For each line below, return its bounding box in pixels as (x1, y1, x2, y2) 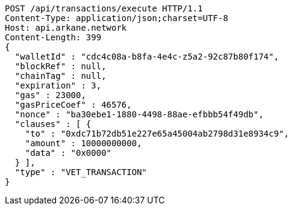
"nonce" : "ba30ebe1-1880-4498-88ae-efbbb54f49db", (14, 110, 264, 119)
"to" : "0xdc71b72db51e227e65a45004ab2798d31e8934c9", (25, 129, 290, 138)
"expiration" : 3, (14, 81, 102, 90)
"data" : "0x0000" (25, 148, 112, 158)
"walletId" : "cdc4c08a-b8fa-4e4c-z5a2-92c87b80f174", (14, 52, 279, 61)
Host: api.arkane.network (5, 23, 127, 32)
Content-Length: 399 (5, 32, 102, 42)
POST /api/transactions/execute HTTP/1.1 (5, 4, 203, 13)
